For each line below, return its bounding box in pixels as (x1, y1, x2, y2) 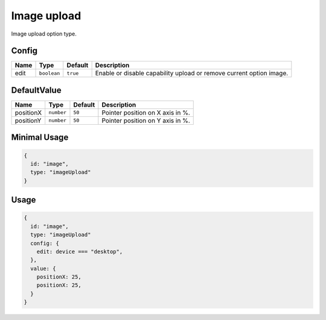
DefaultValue (11, 85, 62, 95)
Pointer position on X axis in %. (101, 108, 190, 117)
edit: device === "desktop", (36, 248, 123, 255)
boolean (39, 70, 60, 77)
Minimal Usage (11, 133, 69, 143)
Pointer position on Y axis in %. (101, 116, 190, 125)
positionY (14, 116, 42, 125)
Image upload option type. (11, 30, 77, 37)
